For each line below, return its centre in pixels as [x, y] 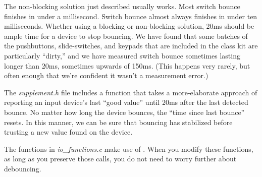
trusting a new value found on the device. [68, 132]
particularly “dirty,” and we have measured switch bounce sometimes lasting [122, 55]
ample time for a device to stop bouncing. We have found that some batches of [126, 36]
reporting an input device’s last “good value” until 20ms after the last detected [126, 102]
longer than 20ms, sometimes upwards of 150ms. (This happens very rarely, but [127, 65]
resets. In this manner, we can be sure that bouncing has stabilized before [118, 122]
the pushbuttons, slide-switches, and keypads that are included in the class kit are [131, 46]
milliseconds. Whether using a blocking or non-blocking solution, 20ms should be [129, 26]
